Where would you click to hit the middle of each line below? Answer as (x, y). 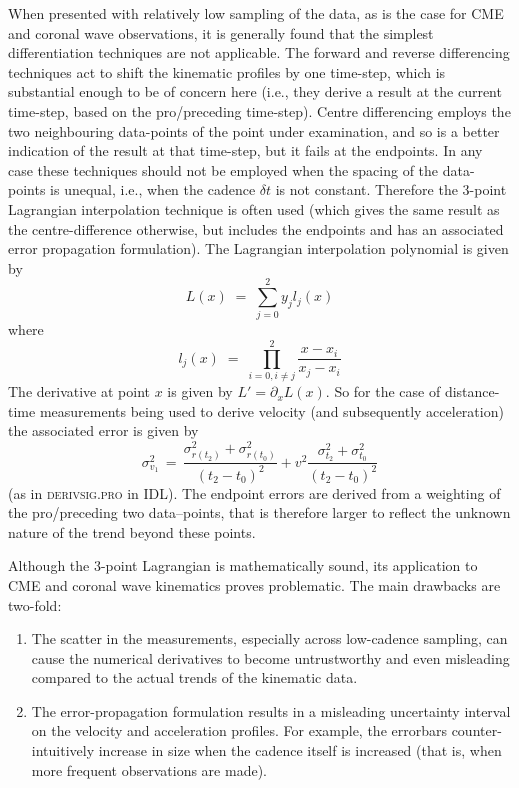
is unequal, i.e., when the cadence (153, 189)
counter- (476, 730)
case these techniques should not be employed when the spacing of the (223, 169)
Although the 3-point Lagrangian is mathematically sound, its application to (243, 565)
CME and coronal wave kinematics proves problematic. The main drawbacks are (254, 584)
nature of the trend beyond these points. (132, 531)
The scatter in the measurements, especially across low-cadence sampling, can (269, 638)
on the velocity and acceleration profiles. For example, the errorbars (239, 730)
